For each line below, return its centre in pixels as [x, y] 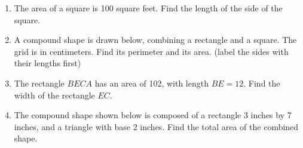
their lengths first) [48, 63]
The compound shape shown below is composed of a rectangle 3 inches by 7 [153, 115]
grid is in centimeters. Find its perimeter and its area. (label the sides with [151, 51]
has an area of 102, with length [151, 83]
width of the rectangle [54, 95]
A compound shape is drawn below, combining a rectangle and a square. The [155, 40]
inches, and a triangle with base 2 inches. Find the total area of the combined [156, 126]
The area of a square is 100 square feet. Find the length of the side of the [148, 8]
